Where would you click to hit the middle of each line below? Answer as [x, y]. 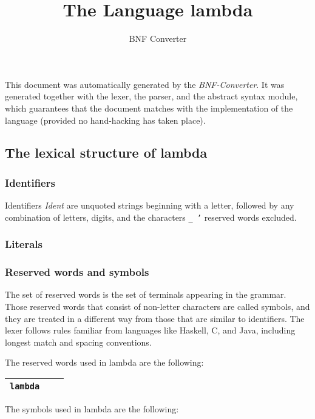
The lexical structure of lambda [106, 153]
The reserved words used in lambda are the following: [104, 362]
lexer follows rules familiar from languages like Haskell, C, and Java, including [150, 330]
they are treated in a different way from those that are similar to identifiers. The [155, 318]
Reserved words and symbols [77, 272]
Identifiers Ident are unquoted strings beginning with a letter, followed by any [150, 205]
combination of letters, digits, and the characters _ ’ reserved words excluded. [151, 217]
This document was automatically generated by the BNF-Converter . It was [145, 84]
